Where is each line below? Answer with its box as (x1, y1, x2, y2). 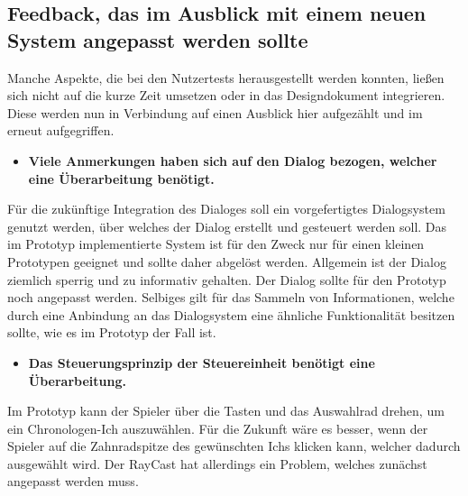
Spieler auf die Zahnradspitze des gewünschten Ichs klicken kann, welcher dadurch (7, 436, 461, 455)
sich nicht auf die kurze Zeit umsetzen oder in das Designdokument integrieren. (7, 86, 445, 105)
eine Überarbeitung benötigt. (28, 169, 215, 188)
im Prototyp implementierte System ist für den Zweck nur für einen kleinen (7, 234, 425, 253)
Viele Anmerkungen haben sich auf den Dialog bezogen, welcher (28, 151, 437, 170)
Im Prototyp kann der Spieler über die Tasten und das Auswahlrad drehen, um (7, 401, 445, 420)
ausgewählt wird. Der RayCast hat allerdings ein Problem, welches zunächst (7, 454, 427, 473)
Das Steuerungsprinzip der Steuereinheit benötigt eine (28, 353, 375, 372)
